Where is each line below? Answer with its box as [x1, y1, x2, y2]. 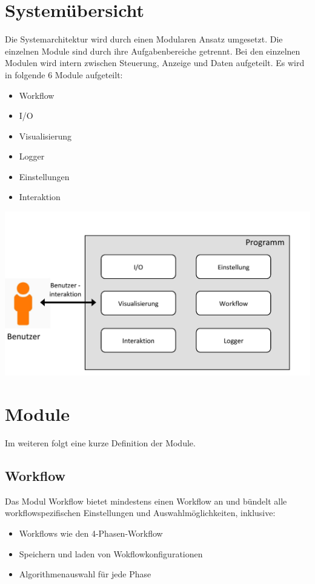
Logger [19, 150, 45, 163]
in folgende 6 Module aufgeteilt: [5, 68, 123, 81]
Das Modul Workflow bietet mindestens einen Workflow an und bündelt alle [5, 494, 287, 507]
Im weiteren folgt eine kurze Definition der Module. [5, 436, 196, 449]
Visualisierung [19, 129, 71, 142]
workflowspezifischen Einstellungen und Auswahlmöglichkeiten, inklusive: [5, 506, 276, 519]
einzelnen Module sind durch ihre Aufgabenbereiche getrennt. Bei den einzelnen [5, 44, 300, 57]
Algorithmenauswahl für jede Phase [19, 568, 151, 580]
